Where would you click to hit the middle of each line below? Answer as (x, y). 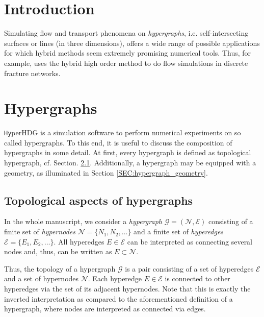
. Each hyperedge (115, 278)
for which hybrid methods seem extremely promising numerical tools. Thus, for (128, 53)
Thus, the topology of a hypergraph (60, 268)
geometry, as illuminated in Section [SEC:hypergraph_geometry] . (106, 172)
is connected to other (197, 278)
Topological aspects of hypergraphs (99, 200)
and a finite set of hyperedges (179, 231)
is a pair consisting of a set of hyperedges (189, 268)
